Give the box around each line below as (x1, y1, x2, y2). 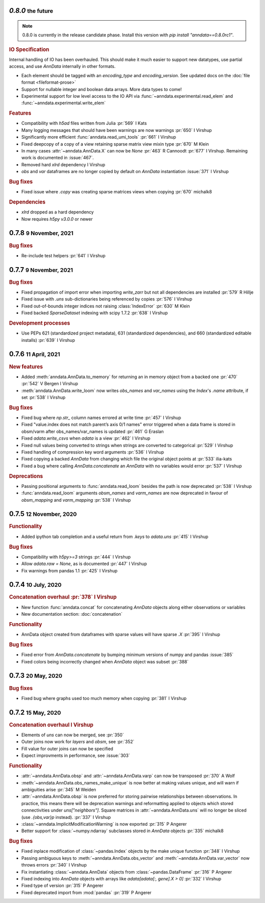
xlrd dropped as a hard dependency (21, 209, 94, 215)
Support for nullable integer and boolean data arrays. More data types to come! (21, 86, 182, 92)
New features (9, 363, 43, 370)
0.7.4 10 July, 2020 (9, 580, 62, 589)
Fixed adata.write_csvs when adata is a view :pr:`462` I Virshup (21, 435, 151, 441)
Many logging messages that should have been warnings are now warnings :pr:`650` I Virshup (21, 127, 212, 133)
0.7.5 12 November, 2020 (9, 510, 77, 518)
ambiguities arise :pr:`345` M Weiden (21, 786, 97, 792)
